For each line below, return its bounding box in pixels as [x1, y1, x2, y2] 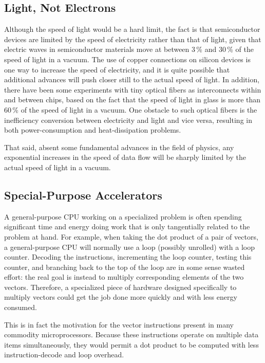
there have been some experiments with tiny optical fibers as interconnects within [4, 84, 261, 95]
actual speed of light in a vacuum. [4, 161, 111, 172]
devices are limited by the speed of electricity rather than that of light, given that [4, 33, 261, 44]
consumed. [4, 302, 37, 313]
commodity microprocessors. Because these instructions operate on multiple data [4, 329, 259, 340]
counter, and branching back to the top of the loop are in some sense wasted [4, 261, 245, 272]
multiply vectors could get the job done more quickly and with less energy [4, 292, 237, 302]
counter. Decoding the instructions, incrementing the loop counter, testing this [4, 251, 252, 262]
